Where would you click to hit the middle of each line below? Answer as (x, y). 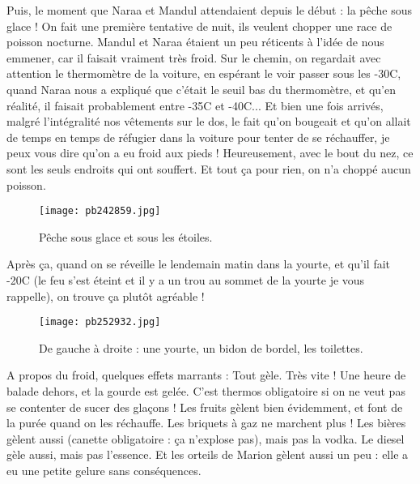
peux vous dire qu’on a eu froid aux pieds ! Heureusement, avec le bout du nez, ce (210, 153)
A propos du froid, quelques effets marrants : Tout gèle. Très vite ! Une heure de (206, 375)
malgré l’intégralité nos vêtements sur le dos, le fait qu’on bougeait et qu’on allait (209, 121)
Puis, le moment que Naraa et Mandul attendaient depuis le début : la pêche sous (210, 10)
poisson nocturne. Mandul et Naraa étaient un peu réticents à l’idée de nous (195, 42)
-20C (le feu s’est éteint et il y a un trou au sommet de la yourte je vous (186, 279)
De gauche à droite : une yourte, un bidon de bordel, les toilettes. (201, 347)
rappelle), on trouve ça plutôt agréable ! (106, 296)
